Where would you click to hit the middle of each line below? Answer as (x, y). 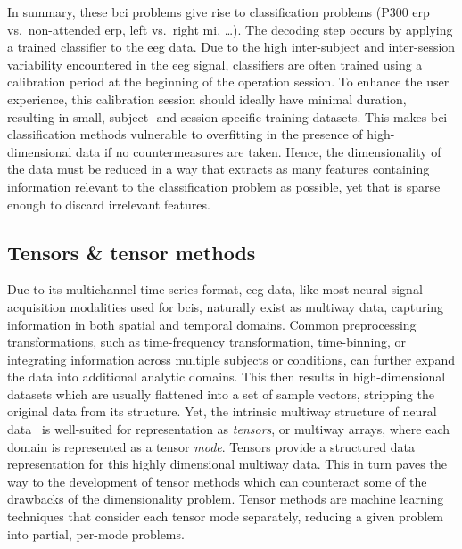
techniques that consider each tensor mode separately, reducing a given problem (225, 516)
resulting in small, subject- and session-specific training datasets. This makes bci (227, 116)
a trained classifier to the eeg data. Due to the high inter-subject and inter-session (231, 47)
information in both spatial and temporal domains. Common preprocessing (212, 324)
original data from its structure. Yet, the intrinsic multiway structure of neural (222, 411)
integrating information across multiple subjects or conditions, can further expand (231, 359)
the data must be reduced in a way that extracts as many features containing (219, 169)
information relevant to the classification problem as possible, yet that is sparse (224, 186)
